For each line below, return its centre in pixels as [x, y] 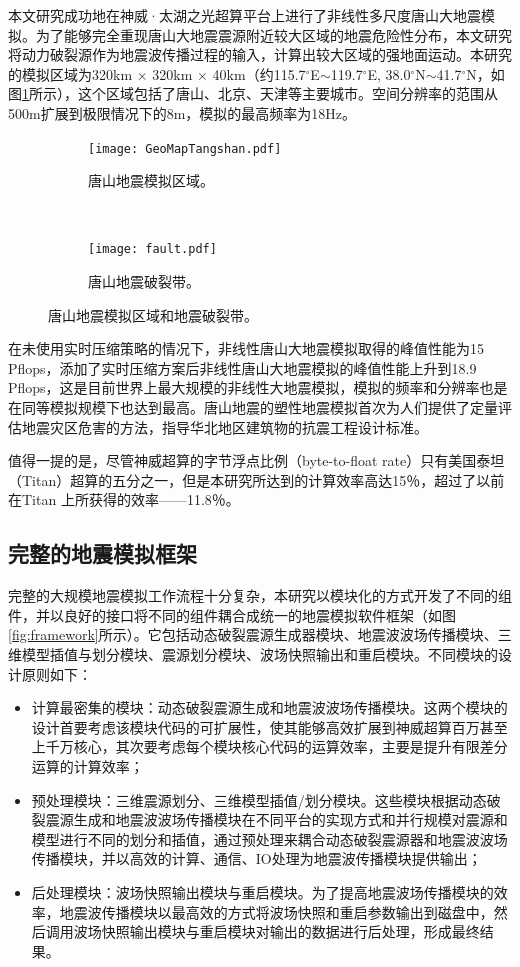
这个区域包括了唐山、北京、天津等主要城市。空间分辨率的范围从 [287, 93]
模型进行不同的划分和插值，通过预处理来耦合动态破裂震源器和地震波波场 [269, 838]
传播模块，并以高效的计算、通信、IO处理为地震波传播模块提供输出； [256, 858]
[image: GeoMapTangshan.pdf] [185, 148]
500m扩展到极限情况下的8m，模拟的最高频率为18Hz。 [182, 112]
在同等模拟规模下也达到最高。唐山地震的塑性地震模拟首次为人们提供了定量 [253, 407]
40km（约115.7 [259, 73]
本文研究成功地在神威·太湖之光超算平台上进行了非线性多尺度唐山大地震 [244, 15]
